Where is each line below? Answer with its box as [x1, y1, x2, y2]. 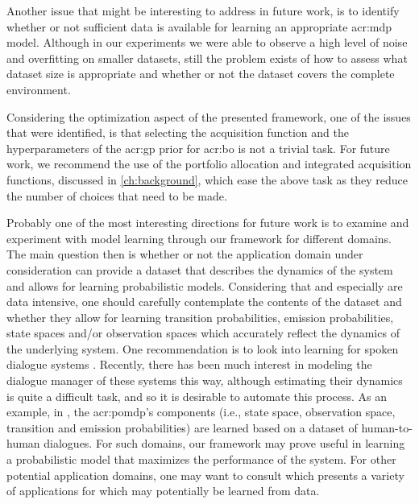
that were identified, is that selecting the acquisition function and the [6, 124, 349, 141]
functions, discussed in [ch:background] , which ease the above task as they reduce [6, 171, 408, 188]
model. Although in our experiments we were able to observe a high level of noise [6, 34, 408, 51]
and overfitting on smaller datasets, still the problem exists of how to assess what [6, 49, 408, 66]
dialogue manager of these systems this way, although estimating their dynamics [6, 372, 403, 389]
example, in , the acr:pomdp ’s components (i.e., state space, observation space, [6, 403, 396, 420]
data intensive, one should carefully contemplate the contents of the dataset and [6, 293, 402, 310]
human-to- [361, 419, 413, 436]
